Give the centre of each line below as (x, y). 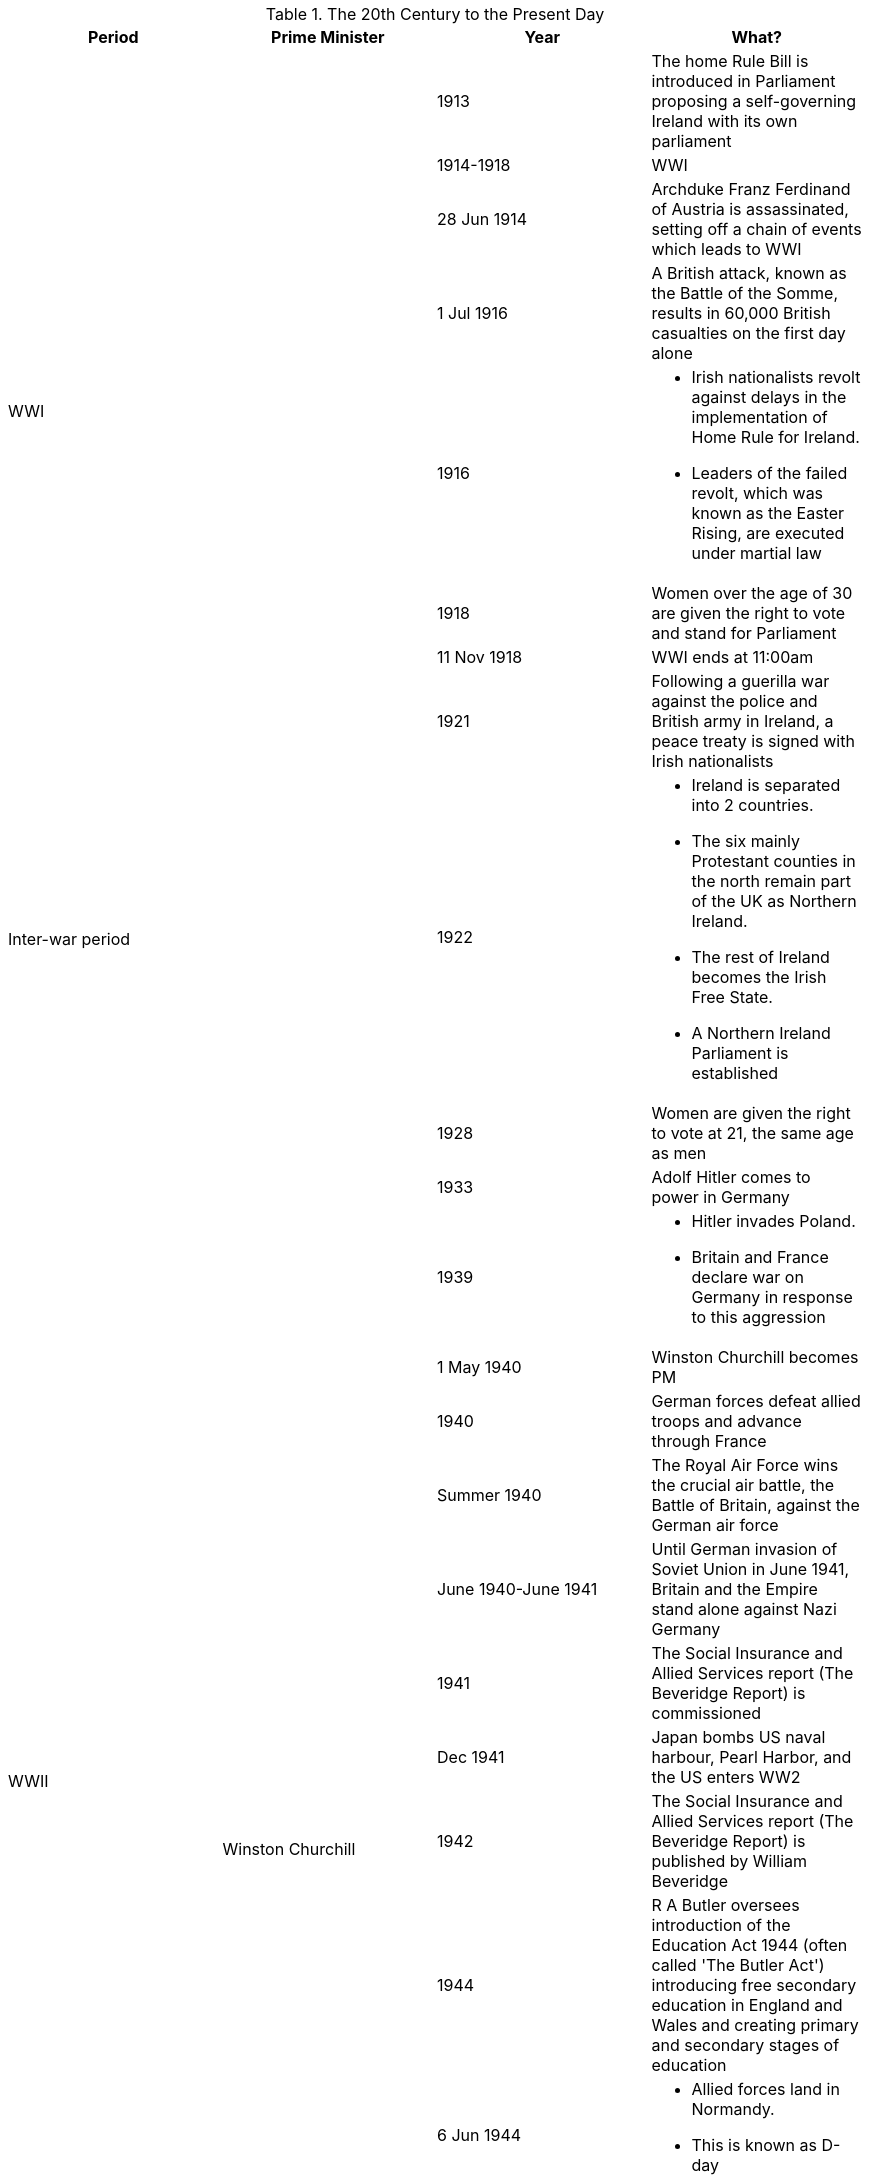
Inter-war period (69, 939)
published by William (729, 1861)
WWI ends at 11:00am (732, 657)
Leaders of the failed (769, 473)
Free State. (732, 997)
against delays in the (769, 397)
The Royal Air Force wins (745, 1465)
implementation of (759, 417)
